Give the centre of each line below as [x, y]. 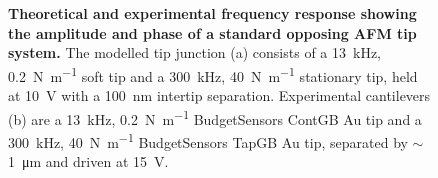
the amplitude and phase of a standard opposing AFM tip [212, 32]
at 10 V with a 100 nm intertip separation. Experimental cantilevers [219, 95]
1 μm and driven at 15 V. [88, 161]
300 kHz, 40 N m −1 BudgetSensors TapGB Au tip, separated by [208, 140]
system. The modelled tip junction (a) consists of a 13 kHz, [195, 52]
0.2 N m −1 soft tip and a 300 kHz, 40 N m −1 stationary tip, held [213, 74]
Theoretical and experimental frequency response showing [212, 13]
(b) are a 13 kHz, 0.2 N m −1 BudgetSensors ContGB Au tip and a [215, 117]
